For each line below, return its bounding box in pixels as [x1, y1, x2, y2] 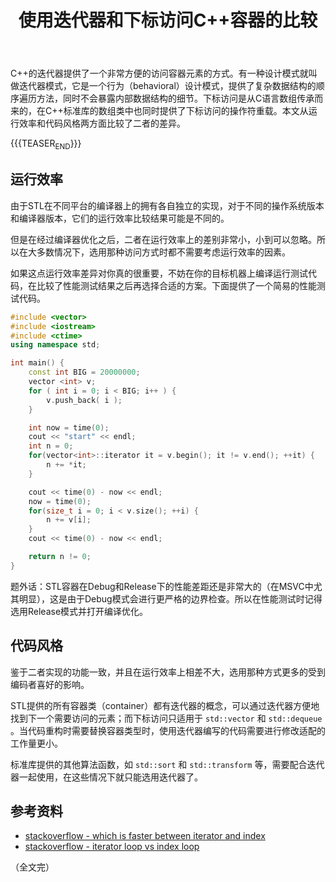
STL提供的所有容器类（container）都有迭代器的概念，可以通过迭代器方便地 [10, 699, 320, 711]
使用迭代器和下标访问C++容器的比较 [18, 9, 318, 32]
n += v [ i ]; [46, 515, 92, 525]
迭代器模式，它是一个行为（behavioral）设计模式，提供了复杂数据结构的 [18, 80, 317, 92]
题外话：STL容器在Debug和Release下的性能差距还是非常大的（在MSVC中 [10, 580, 314, 592]
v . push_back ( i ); [46, 395, 123, 405]
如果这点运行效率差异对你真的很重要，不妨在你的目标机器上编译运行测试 [10, 267, 308, 279]
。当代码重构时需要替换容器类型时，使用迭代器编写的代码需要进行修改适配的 [10, 724, 326, 736]
